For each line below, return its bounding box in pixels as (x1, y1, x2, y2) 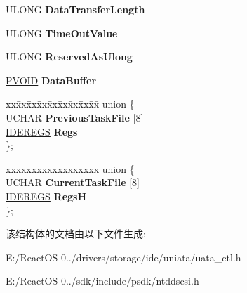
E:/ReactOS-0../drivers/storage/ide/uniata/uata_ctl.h (6, 249, 241, 264)
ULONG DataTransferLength (6, 2, 145, 16)
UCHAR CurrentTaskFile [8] (6, 175, 140, 190)
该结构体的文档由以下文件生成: (6, 226, 146, 241)
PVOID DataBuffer (6, 72, 97, 87)
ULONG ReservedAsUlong (6, 49, 133, 64)
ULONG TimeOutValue (6, 25, 118, 40)
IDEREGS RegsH (6, 188, 87, 203)
